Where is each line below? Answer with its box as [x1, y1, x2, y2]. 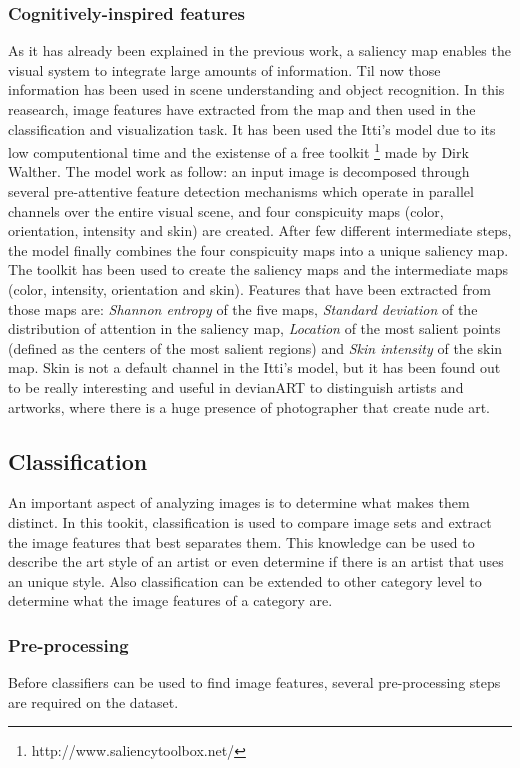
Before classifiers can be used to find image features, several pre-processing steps [8, 672, 501, 693]
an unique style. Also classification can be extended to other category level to [8, 570, 482, 591]
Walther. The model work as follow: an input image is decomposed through [8, 161, 470, 182]
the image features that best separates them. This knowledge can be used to [8, 531, 475, 552]
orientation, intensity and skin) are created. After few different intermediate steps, [8, 220, 512, 241]
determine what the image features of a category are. [8, 590, 333, 611]
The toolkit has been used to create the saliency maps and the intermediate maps [8, 259, 509, 280]
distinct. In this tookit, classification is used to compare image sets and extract [8, 511, 492, 532]
